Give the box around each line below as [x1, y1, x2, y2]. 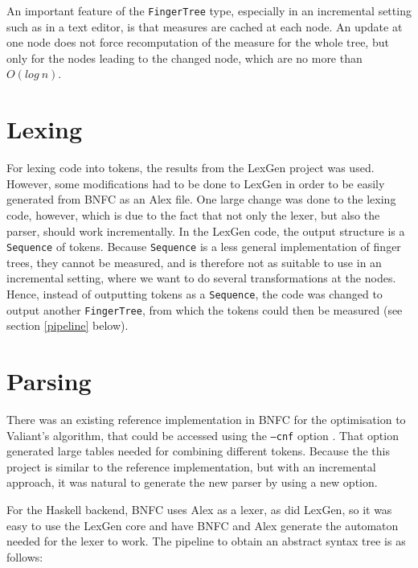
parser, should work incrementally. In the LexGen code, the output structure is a [6, 222, 405, 239]
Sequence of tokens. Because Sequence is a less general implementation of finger [6, 238, 401, 255]
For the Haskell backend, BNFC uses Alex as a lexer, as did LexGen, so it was [6, 501, 392, 518]
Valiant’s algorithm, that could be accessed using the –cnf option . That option [6, 426, 399, 443]
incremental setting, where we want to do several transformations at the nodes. [6, 270, 396, 286]
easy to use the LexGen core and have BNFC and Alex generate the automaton [6, 517, 399, 533]
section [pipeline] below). [6, 317, 129, 334]
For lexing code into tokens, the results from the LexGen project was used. [6, 159, 375, 176]
